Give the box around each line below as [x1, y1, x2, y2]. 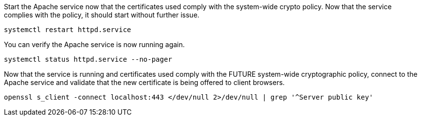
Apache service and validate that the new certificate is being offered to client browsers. [4, 78, 285, 86]
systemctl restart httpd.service [4, 26, 131, 34]
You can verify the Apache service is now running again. [4, 40, 185, 49]
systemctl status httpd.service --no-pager [4, 55, 172, 63]
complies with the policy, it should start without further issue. [4, 11, 200, 19]
